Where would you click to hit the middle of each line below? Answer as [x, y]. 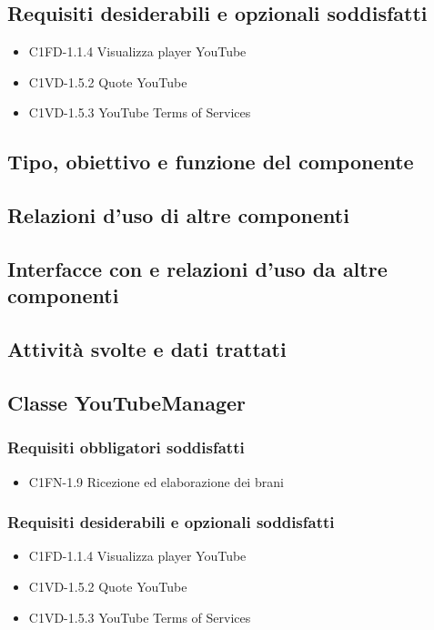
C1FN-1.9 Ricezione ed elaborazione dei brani [156, 481]
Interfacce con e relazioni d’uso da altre [197, 268]
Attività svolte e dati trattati [147, 349]
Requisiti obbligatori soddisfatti [126, 447]
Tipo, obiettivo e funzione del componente [211, 162]
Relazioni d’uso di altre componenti [178, 215]
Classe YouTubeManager [127, 402]
